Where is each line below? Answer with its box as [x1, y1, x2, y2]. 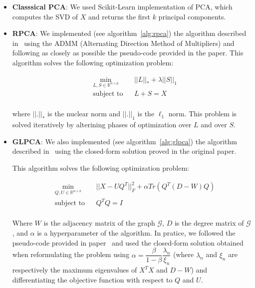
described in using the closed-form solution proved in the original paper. [12, 146, 237, 156]
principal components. [158, 11, 226, 21]
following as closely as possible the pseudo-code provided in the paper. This [12, 47, 244, 58]
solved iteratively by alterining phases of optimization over [12, 119, 192, 130]
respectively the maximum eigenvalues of [12, 265, 137, 275]
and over [201, 119, 227, 130]
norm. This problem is [168, 108, 237, 119]
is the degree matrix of [174, 218, 244, 228]
